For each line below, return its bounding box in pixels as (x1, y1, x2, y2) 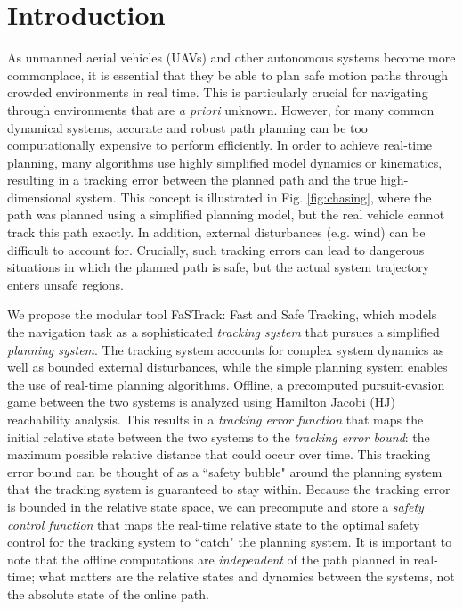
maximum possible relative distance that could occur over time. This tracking (7, 445, 431, 464)
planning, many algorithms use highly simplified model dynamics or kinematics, (7, 152, 443, 171)
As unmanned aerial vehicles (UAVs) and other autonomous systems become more (7, 48, 456, 67)
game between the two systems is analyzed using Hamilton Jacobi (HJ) (7, 392, 395, 411)
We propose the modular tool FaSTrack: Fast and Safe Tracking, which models (7, 305, 437, 324)
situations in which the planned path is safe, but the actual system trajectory (7, 258, 430, 276)
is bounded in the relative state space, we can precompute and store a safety (7, 497, 424, 515)
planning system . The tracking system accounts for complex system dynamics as (7, 340, 444, 358)
